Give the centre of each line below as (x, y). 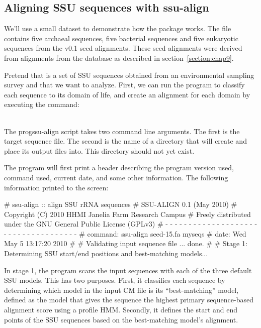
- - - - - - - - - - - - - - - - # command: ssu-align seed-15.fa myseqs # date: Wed (125, 233)
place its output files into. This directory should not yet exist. (99, 150)
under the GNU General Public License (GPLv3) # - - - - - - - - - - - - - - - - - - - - (131, 224)
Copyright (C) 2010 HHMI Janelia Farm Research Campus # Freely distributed (127, 214)
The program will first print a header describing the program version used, (119, 168)
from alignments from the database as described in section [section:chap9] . (119, 58)
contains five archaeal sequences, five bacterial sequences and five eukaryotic (121, 38)
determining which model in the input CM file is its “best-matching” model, (121, 290)
